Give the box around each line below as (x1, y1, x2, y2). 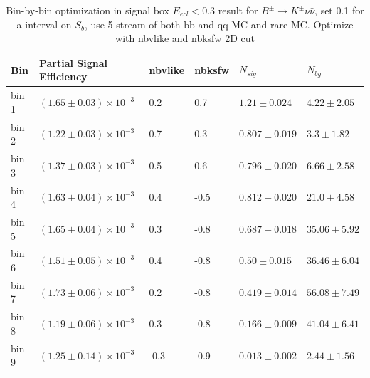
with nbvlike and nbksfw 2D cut (115, 31, 255, 46)
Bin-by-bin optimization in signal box (6, 3, 169, 17)
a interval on (16, 16, 72, 31)
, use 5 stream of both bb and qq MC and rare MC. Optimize (84, 16, 354, 31)
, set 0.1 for (314, 3, 364, 17)
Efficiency (38, 69, 88, 84)
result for (218, 3, 258, 17)
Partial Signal (38, 55, 108, 70)
